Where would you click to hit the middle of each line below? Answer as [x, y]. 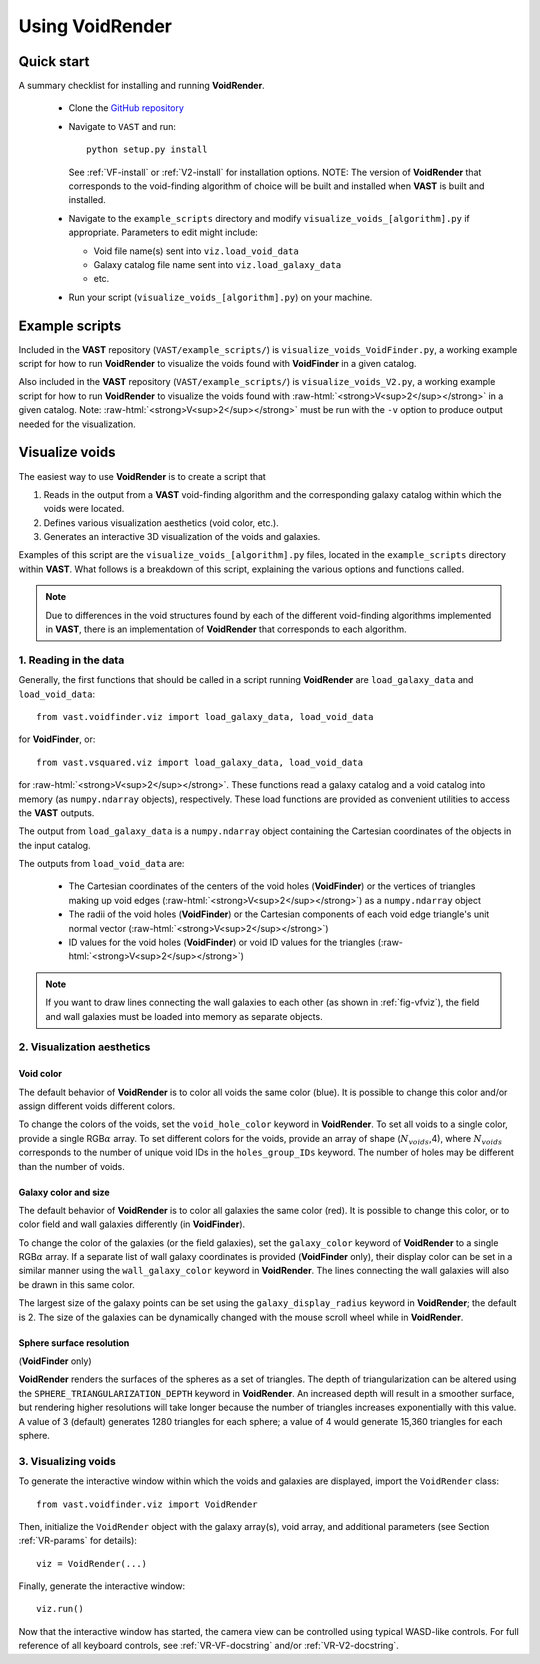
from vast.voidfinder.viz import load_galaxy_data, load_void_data [205, 716]
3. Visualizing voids [67, 1461]
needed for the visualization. [77, 424]
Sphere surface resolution [74, 1342]
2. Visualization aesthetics [84, 1047]
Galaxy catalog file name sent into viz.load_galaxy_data [217, 264]
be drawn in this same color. [76, 1284]
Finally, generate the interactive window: [102, 1586]
